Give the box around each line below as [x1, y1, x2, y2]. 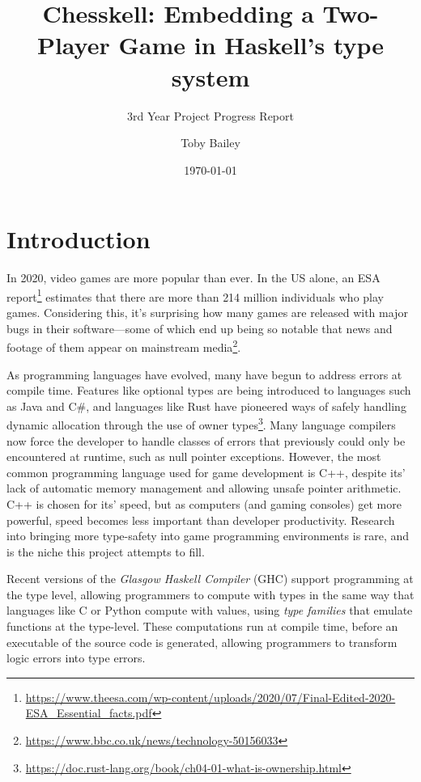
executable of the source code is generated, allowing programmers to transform [6, 633, 398, 650]
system [171, 60, 250, 93]
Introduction [6, 222, 151, 256]
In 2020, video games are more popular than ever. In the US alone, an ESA [6, 269, 381, 286]
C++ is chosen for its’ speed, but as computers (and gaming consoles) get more [6, 495, 402, 512]
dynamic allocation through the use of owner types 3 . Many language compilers [6, 414, 396, 433]
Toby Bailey [181, 134, 240, 151]
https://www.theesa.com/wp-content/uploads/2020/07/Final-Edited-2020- [25, 688, 396, 705]
